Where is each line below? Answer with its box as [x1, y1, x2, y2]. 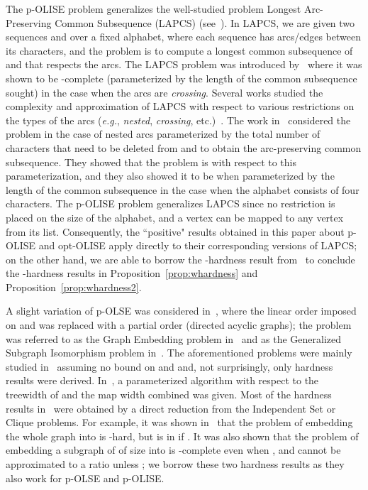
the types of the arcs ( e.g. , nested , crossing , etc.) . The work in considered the [6, 112, 351, 127]
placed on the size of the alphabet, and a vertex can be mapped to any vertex [6, 209, 344, 224]
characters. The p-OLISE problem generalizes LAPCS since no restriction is [6, 196, 335, 211]
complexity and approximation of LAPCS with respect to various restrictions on [6, 99, 355, 114]
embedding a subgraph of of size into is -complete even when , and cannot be [6, 442, 341, 457]
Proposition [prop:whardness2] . [6, 279, 142, 294]
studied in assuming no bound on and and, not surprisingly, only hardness [6, 359, 333, 374]
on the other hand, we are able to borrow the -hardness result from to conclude [6, 251, 355, 266]
